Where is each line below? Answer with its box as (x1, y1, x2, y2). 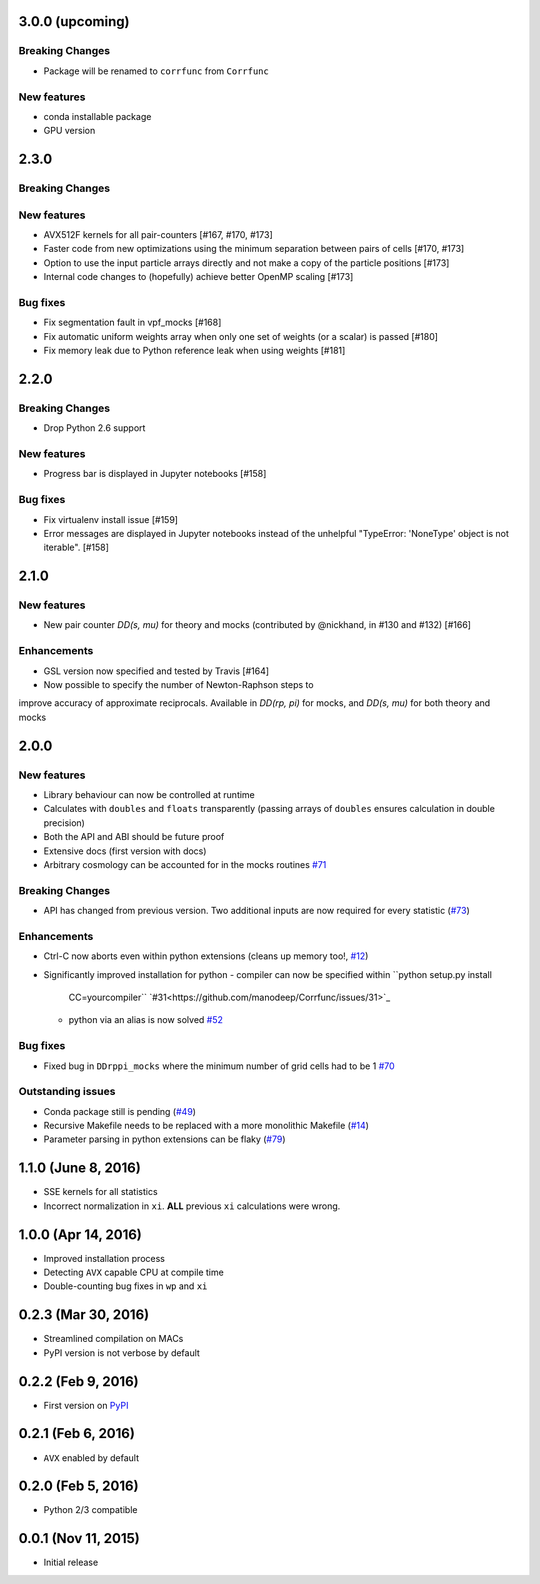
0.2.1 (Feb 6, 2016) (18, 1425, 135, 1442)
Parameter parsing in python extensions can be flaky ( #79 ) (43, 1133, 286, 1145)
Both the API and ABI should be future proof (43, 831, 225, 843)
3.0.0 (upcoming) (18, 13, 130, 30)
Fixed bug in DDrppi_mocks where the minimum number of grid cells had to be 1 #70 (43, 1060, 395, 1072)
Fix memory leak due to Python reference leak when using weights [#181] (43, 345, 346, 357)
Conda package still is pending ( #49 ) (43, 1105, 197, 1117)
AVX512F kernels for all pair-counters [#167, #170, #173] (43, 229, 274, 241)
